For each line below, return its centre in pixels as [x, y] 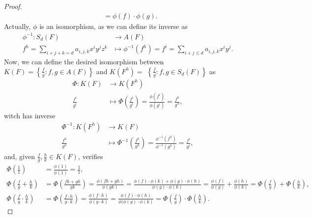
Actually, [17, 26]
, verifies [90, 156]
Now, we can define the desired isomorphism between [84, 62]
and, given [20, 156]
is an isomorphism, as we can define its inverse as [113, 26]
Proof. [13, 6]
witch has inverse [30, 116]
